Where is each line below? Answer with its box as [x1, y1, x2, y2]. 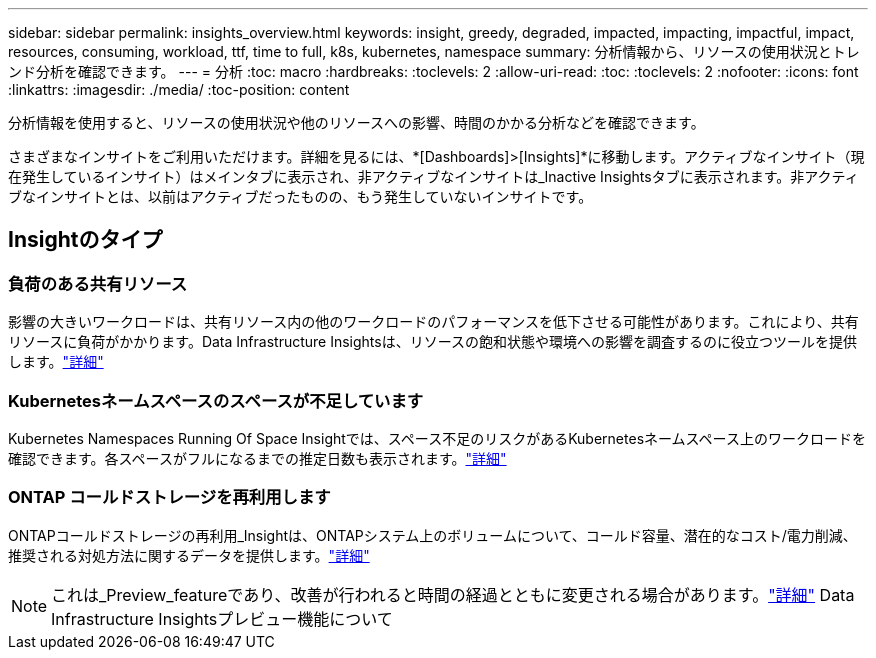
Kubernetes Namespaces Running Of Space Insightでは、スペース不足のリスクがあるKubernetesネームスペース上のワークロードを [8, 429, 866, 447]
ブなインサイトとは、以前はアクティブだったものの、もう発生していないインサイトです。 [8, 188, 593, 205]
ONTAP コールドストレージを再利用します [8, 487, 331, 508]
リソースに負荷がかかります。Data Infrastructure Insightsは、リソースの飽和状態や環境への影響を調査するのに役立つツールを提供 [8, 333, 857, 351]
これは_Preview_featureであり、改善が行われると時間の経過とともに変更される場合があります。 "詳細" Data [51, 584, 855, 605]
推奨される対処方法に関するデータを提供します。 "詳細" [8, 546, 370, 564]
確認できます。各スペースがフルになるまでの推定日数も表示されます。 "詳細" [8, 449, 507, 467]
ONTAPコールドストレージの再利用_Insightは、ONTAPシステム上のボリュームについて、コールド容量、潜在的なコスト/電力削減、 [8, 526, 857, 544]
